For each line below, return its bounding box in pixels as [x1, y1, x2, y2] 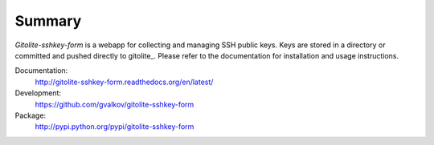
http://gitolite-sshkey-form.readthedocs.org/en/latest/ [35, 77, 214, 87]
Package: [14, 111, 47, 120]
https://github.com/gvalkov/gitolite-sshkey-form [35, 99, 194, 109]
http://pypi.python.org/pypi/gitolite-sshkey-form [35, 122, 194, 131]
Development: [14, 88, 62, 98]
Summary [14, 12, 82, 30]
